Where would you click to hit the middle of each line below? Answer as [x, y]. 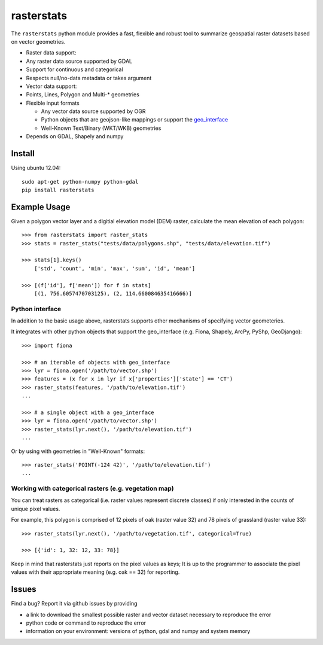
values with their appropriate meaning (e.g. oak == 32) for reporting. [95, 572]
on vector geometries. [38, 41]
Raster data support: [51, 53]
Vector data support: [51, 86]
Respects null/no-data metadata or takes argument [89, 78]
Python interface [36, 309]
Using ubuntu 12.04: [36, 168]
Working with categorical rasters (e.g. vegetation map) [92, 489]
